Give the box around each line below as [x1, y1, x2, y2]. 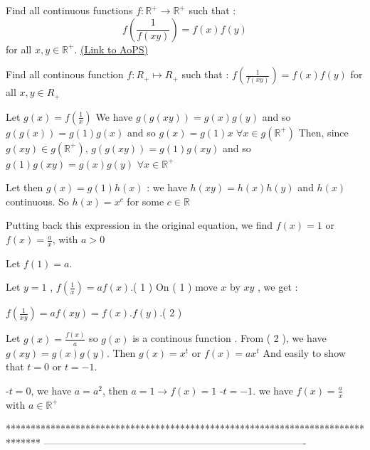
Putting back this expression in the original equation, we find [6, 218, 273, 232]
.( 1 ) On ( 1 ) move [130, 279, 218, 294]
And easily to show [263, 345, 346, 360]
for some [127, 193, 164, 208]
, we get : [258, 279, 298, 294]
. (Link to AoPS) [74, 41, 148, 56]
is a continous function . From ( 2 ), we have [132, 331, 327, 345]
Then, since [298, 124, 349, 139]
